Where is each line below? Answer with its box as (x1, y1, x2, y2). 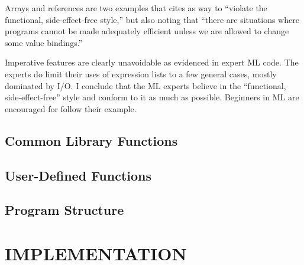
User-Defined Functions (5, 166, 152, 184)
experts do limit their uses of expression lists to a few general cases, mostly (5, 67, 277, 80)
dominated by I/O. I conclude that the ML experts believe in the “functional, (5, 79, 286, 91)
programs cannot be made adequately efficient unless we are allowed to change (5, 25, 289, 37)
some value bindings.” (5, 36, 83, 48)
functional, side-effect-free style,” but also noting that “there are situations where (5, 13, 299, 25)
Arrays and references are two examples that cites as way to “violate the (5, 2, 267, 14)
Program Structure (5, 201, 124, 219)
